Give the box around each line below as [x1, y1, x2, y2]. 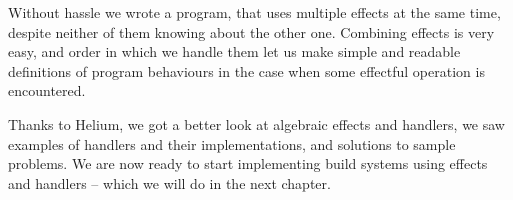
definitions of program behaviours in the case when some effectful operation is [8, 60, 485, 81]
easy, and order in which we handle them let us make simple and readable [8, 41, 461, 62]
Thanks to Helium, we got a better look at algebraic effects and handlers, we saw [8, 113, 505, 134]
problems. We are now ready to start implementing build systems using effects [8, 153, 488, 174]
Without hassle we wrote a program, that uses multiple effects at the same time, [8, 2, 501, 22]
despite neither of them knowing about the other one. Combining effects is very [8, 21, 495, 42]
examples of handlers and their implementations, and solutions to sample [8, 133, 456, 154]
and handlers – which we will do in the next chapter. [8, 172, 331, 193]
